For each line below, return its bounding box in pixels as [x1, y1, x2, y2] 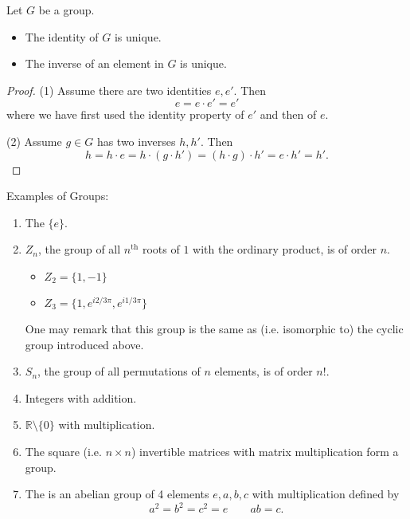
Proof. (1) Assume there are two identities [6, 81, 212, 98]
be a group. [38, 2, 95, 18]
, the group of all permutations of [37, 363, 201, 379]
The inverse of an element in [25, 55, 164, 72]
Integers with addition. [25, 389, 137, 406]
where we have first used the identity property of [6, 106, 244, 123]
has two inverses [96, 132, 176, 149]
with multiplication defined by [252, 486, 400, 502]
